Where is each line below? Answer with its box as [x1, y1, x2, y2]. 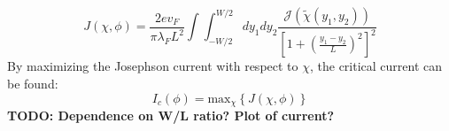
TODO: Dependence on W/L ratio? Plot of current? [7, 106, 335, 125]
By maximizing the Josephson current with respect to [7, 57, 298, 75]
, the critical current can [309, 57, 443, 75]
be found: [7, 73, 58, 92]
